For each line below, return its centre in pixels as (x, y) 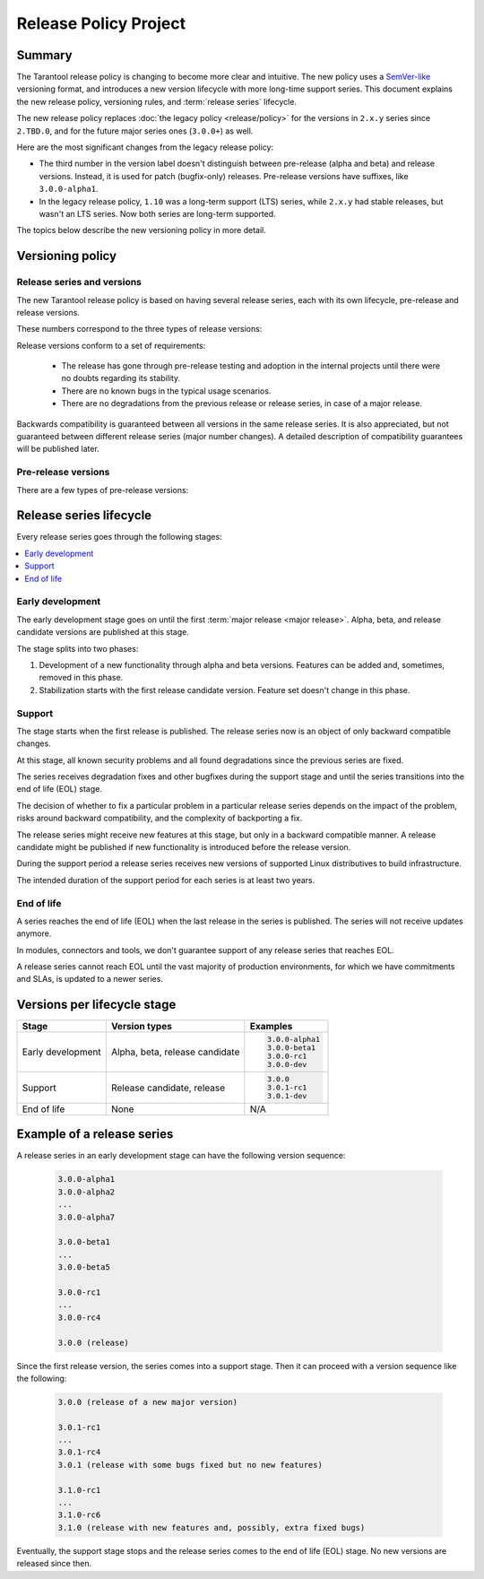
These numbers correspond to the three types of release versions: (139, 329)
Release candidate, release (168, 1088)
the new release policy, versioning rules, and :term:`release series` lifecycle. (157, 101)
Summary (44, 55)
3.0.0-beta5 (84, 1267)
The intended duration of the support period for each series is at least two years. (166, 880)
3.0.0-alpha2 (86, 1192)
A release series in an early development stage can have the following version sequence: (181, 1156)
